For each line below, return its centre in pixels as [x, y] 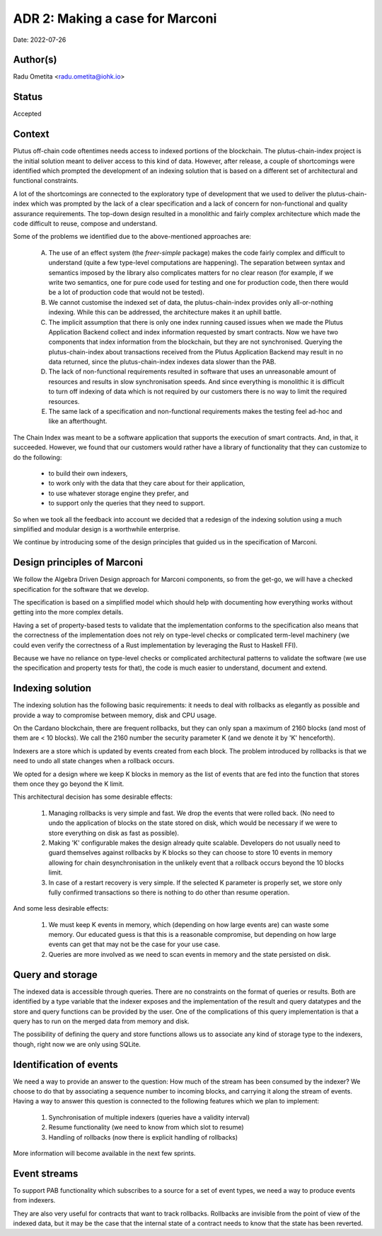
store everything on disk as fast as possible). [114, 833]
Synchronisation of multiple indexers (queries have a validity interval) [149, 1117]
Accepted [27, 114]
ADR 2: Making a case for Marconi [115, 18]
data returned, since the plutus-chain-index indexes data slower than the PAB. [162, 362]
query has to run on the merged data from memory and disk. [102, 1021]
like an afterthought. [78, 421]
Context [31, 134]
